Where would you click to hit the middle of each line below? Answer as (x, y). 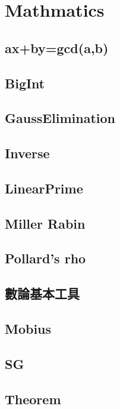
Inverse (27, 153)
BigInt (25, 83)
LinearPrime (44, 188)
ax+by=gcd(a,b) (57, 47)
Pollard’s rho (45, 258)
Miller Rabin (45, 223)
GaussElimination (60, 118)
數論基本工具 (42, 293)
